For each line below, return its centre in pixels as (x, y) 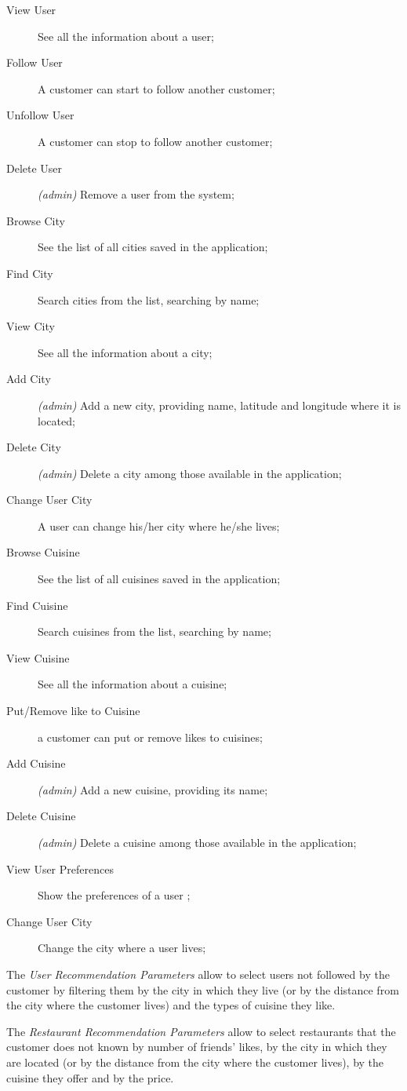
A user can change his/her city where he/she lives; (159, 525)
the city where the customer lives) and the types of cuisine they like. (171, 1005)
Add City (29, 379)
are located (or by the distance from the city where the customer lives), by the (195, 1062)
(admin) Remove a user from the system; (136, 194)
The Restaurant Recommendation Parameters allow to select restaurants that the (201, 1031)
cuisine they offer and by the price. (90, 1077)
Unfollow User (40, 115)
